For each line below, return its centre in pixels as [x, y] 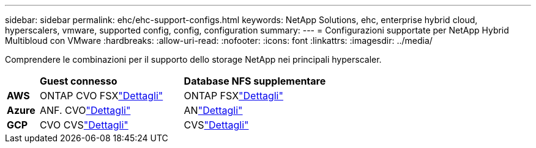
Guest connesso [78, 81]
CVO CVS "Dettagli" [84, 125]
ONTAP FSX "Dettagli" [233, 96]
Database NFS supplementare [255, 81]
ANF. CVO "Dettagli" [85, 110]
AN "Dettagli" [213, 110]
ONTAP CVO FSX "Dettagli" [101, 96]
